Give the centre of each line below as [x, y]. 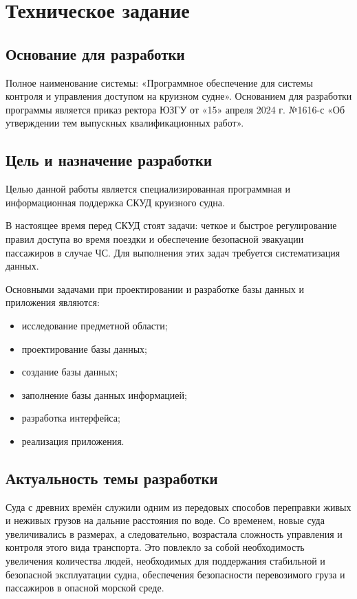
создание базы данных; [70, 372]
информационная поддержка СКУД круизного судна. [115, 202]
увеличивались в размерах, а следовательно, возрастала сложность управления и [174, 533]
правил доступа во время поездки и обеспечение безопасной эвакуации [155, 238]
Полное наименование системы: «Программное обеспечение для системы [159, 82]
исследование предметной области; [95, 325]
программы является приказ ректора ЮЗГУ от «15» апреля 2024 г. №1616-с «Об [175, 109]
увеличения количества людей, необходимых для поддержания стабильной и [165, 561]
